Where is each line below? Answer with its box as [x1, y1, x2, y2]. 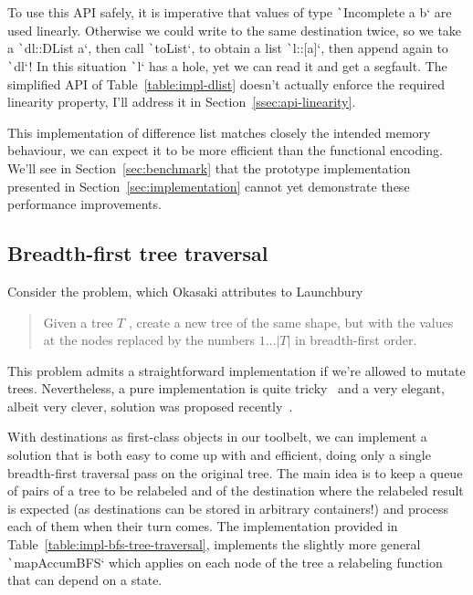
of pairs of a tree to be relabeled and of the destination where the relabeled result [7, 481, 464, 500]
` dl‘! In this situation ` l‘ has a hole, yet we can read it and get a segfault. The [7, 56, 447, 75]
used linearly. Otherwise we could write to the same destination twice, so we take [7, 20, 462, 39]
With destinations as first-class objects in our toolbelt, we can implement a [7, 427, 427, 446]
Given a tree [43, 312, 113, 331]
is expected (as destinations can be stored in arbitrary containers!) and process [7, 498, 449, 517]
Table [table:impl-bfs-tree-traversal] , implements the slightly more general [7, 535, 421, 554]
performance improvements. [7, 194, 162, 214]
